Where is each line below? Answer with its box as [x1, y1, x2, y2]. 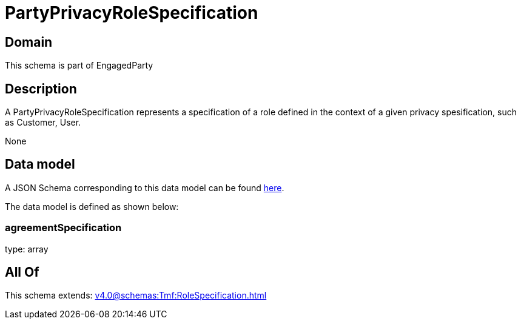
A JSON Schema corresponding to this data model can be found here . [5, 182, 284, 193]
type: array [5, 243, 49, 254]
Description [5, 81, 77, 96]
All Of [5, 265, 39, 280]
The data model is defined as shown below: [5, 201, 179, 212]
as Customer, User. [5, 117, 81, 128]
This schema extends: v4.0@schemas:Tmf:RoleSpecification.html [5, 290, 267, 301]
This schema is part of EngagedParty [5, 60, 153, 71]
